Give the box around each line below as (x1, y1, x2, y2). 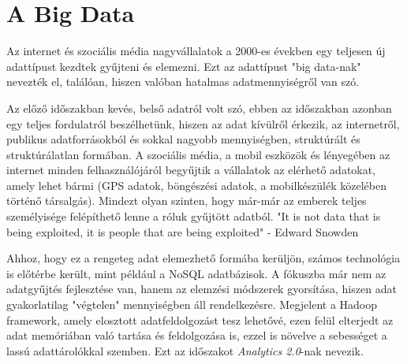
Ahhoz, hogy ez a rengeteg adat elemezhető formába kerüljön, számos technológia (6, 250, 401, 266)
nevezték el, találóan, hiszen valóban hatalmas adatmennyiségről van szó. (6, 73, 360, 90)
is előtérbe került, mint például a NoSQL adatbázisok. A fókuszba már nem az (6, 265, 386, 281)
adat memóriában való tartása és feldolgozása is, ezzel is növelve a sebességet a (6, 327, 387, 344)
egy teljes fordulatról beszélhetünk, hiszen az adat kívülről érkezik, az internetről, (6, 115, 400, 132)
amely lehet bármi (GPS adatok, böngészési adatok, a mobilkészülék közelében (6, 176, 386, 193)
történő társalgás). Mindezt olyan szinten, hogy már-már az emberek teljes (6, 192, 367, 209)
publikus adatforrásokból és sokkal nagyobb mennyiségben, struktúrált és (6, 131, 360, 147)
